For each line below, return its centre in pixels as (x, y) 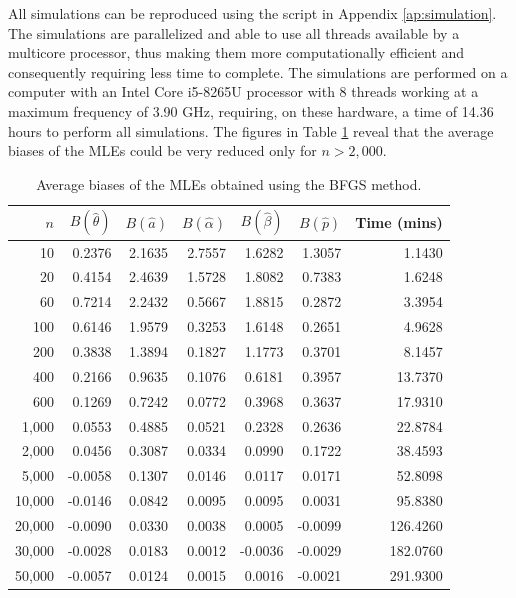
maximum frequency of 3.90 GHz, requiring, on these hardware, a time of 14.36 (251, 110)
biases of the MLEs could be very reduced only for (162, 150)
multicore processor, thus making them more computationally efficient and (236, 52)
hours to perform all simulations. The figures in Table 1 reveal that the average (251, 130)
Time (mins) (399, 222)
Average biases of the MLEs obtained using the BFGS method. (229, 183)
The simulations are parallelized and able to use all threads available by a (234, 32)
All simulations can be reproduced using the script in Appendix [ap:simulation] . (252, 13)
